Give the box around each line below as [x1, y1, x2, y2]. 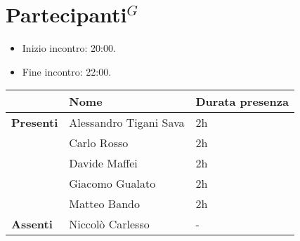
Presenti [11, 114, 58, 131]
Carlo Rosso [69, 135, 129, 151]
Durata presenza [195, 93, 289, 110]
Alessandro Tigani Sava [69, 114, 185, 131]
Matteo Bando [69, 195, 140, 212]
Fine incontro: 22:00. [22, 64, 112, 78]
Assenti [11, 216, 53, 233]
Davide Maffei [69, 155, 138, 172]
